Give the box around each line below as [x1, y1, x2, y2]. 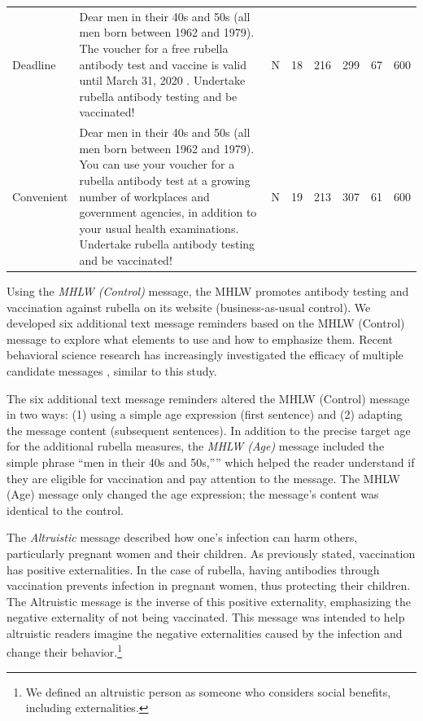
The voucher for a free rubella [79, 39, 229, 56]
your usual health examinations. [79, 219, 239, 236]
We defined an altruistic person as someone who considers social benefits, [25, 683, 391, 700]
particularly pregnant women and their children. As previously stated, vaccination [7, 544, 416, 561]
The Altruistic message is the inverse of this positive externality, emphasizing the [7, 592, 411, 609]
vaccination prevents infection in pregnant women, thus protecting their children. [7, 577, 411, 594]
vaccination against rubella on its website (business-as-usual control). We [7, 298, 371, 315]
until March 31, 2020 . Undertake [79, 72, 246, 89]
